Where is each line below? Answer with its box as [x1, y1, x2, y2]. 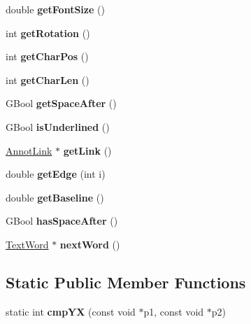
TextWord [6, 237, 49, 251]
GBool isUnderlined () [6, 119, 110, 134]
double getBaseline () [6, 190, 104, 204]
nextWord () [59, 237, 120, 251]
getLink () [63, 143, 112, 157]
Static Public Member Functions [6, 271, 246, 293]
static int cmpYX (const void [6, 304, 136, 318]
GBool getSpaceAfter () [6, 96, 117, 111]
